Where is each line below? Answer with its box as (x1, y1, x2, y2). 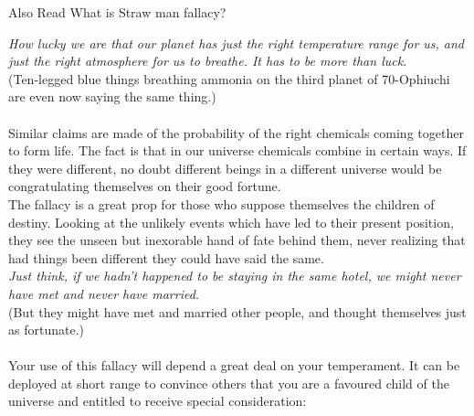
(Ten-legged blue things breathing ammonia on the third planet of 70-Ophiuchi (8, 69, 450, 88)
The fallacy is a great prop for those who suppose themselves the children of (8, 194, 435, 213)
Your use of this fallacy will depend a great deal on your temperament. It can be (8, 356, 460, 375)
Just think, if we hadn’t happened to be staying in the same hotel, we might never (8, 266, 461, 285)
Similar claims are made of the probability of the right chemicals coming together (8, 123, 464, 142)
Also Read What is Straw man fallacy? (8, 3, 226, 21)
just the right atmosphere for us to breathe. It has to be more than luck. (8, 51, 407, 70)
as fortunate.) (8, 320, 84, 339)
